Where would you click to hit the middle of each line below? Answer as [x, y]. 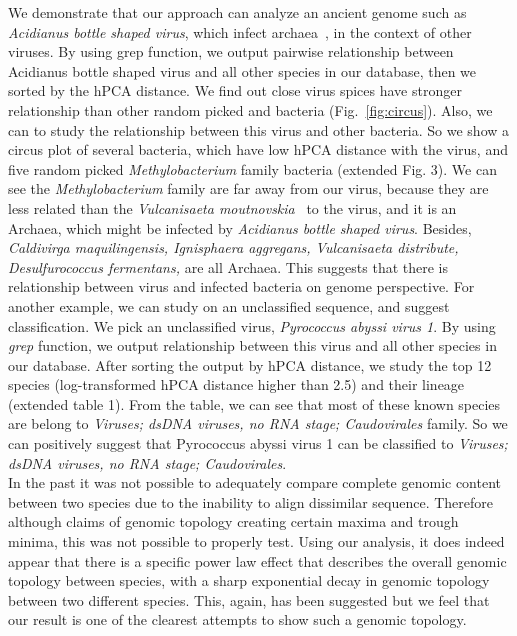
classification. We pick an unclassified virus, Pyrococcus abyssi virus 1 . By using [252, 325]
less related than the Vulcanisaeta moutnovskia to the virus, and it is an [232, 207]
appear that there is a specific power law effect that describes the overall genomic [257, 560]
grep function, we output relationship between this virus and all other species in [252, 345]
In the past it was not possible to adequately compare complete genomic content [255, 482]
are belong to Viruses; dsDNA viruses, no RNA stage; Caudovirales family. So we [258, 423]
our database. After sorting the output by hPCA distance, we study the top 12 [250, 364]
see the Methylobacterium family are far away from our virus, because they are [248, 188]
